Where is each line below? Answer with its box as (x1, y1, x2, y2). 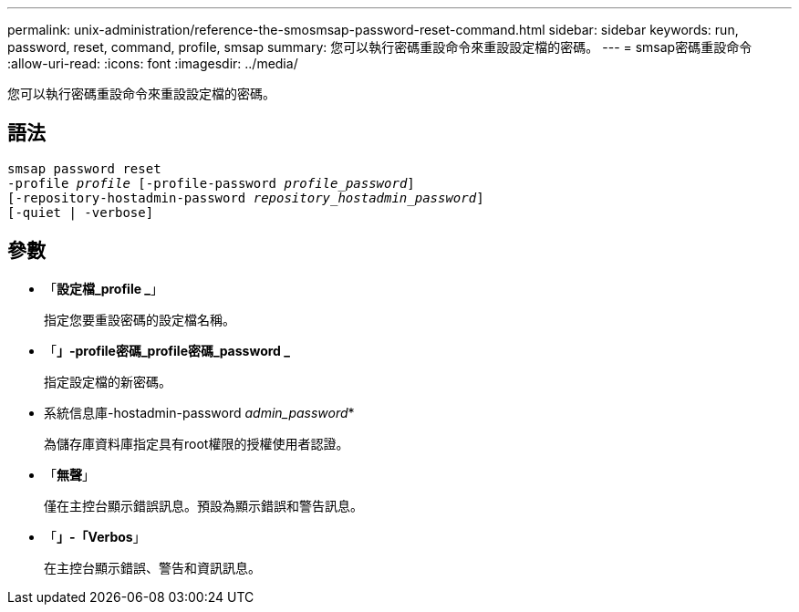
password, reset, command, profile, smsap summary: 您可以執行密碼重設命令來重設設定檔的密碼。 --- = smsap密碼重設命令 (7, 39, 752, 55)
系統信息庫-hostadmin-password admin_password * (44, 404, 355, 420)
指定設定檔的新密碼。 (44, 373, 171, 389)
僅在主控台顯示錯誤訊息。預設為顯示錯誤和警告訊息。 (44, 497, 363, 513)
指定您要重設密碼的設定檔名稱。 (44, 311, 235, 327)
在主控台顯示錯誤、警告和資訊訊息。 (44, 559, 261, 576)
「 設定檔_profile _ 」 (44, 280, 164, 296)
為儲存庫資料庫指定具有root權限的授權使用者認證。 (44, 435, 349, 451)
